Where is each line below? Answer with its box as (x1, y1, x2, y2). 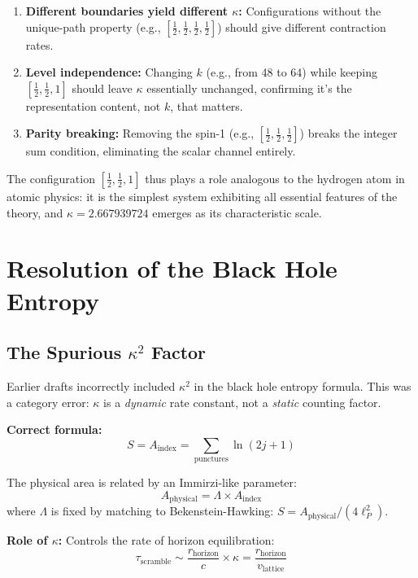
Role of (7, 532, 48, 549)
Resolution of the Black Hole (7, 252, 337, 285)
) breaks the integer (299, 125, 398, 142)
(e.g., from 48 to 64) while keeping (206, 63, 377, 81)
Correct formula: (7, 421, 102, 438)
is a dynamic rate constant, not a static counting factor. (103, 393, 381, 410)
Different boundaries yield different (25, 2, 228, 19)
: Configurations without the (238, 2, 381, 19)
